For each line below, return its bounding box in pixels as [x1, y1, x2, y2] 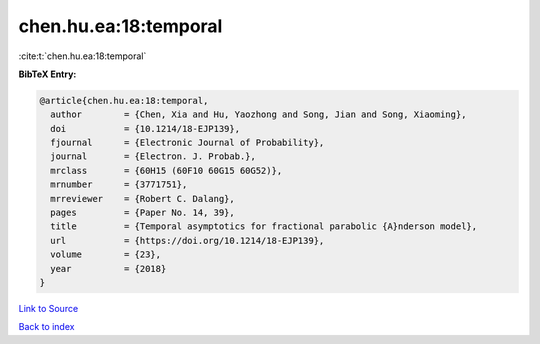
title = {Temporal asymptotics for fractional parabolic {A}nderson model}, [50, 221, 478, 232]
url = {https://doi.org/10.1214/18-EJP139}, [50, 235, 325, 246]
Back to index [18, 321, 75, 333]
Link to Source [18, 302, 79, 314]
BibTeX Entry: [18, 68, 77, 80]
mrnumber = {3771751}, [50, 179, 188, 190]
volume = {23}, [50, 249, 162, 260]
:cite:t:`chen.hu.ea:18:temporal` [18, 50, 147, 62]
